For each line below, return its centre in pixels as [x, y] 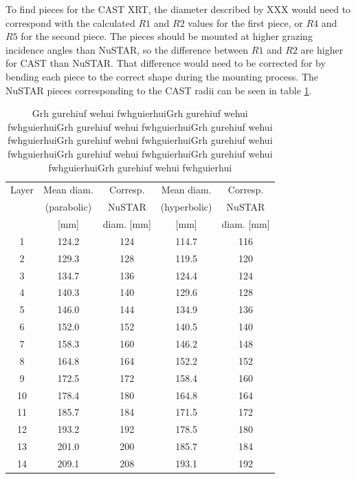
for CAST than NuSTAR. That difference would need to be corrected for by [166, 63]
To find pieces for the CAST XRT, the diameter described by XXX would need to [178, 9]
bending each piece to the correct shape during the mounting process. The [162, 76]
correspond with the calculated [70, 22]
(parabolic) [68, 207]
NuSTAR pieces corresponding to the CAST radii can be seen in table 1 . [159, 90]
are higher [322, 49]
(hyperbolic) [186, 207]
